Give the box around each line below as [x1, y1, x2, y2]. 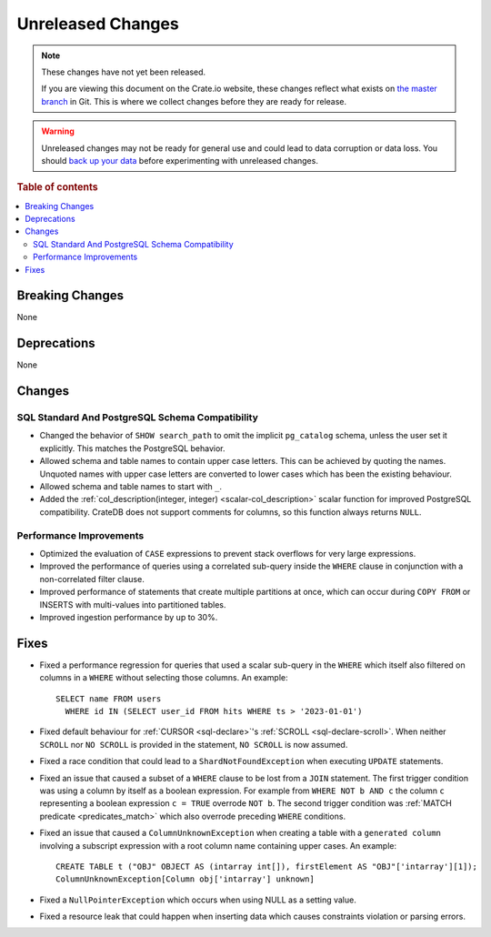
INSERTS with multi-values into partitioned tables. [39, 599, 226, 610]
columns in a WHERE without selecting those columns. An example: [39, 672, 288, 683]
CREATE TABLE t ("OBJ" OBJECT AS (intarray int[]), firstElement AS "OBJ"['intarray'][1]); [55, 861, 477, 872]
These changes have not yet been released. [41, 66, 206, 77]
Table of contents [16, 181, 99, 194]
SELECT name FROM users [55, 693, 162, 704]
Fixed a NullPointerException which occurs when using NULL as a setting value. [39, 894, 356, 905]
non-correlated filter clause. [39, 573, 145, 584]
